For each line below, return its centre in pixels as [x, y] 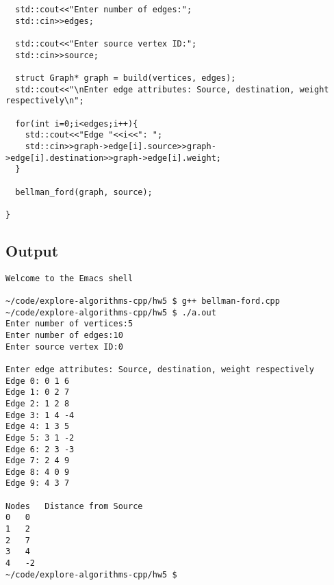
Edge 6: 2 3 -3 [40, 449]
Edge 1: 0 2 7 [38, 392]
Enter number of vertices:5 [69, 324]
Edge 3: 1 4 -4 [40, 415]
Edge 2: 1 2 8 [38, 403]
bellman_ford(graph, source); [84, 192]
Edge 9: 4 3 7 [38, 483]
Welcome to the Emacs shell [69, 278]
